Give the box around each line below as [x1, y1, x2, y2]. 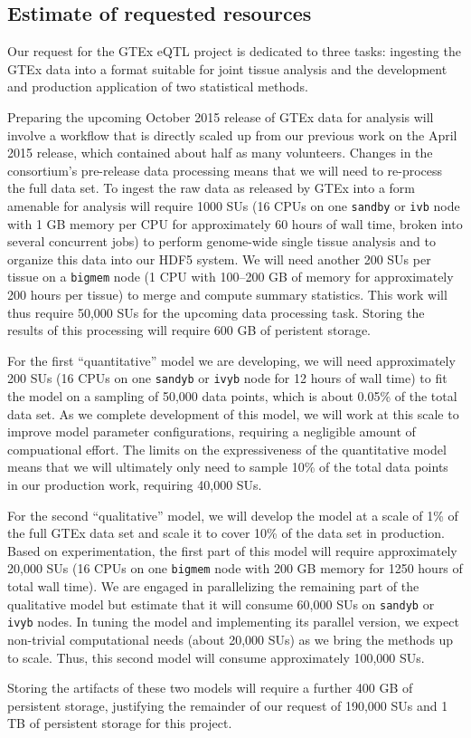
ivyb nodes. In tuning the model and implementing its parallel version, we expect [7, 612, 459, 631]
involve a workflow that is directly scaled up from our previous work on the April [7, 125, 457, 144]
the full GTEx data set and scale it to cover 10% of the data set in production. [7, 523, 445, 542]
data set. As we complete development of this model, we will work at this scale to [7, 404, 459, 423]
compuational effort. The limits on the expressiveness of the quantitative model [7, 439, 447, 458]
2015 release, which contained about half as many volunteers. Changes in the [7, 143, 433, 162]
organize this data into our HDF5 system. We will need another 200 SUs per [7, 249, 431, 268]
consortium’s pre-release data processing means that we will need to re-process [7, 160, 443, 179]
